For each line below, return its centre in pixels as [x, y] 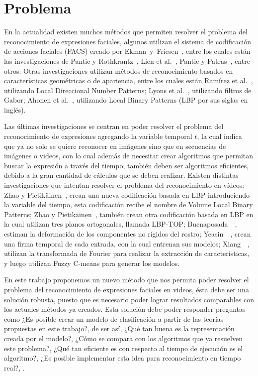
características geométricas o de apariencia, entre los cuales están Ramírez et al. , [129, 80]
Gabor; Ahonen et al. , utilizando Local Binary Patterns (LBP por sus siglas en [126, 100]
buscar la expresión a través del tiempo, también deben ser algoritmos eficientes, [127, 165]
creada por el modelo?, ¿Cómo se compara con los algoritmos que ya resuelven [123, 338]
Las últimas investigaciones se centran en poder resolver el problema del [114, 126]
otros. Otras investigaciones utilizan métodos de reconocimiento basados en [119, 70]
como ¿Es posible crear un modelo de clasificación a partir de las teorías [114, 318]
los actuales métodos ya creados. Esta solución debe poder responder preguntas [125, 309]
